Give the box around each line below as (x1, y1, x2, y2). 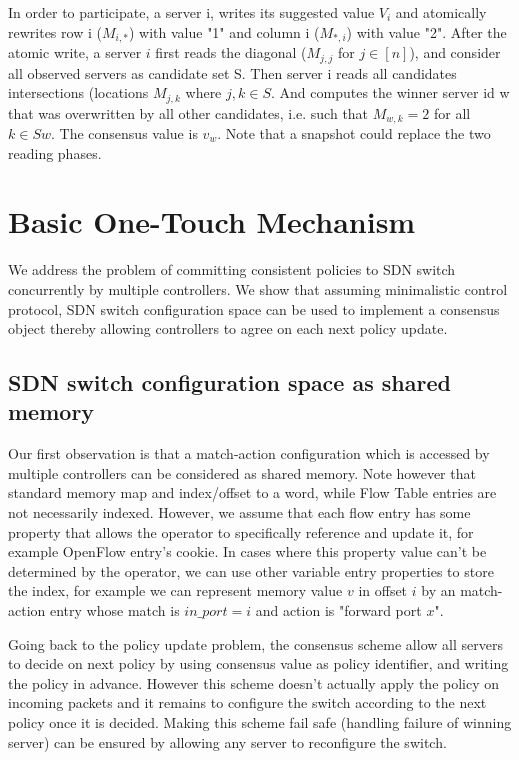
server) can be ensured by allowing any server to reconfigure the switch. (8, 731, 447, 752)
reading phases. (8, 142, 102, 163)
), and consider (409, 42, 501, 63)
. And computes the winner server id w (271, 82, 510, 103)
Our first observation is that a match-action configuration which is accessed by (8, 443, 490, 464)
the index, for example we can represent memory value (8, 580, 343, 601)
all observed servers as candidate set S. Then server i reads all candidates (8, 62, 457, 83)
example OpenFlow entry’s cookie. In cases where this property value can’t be (8, 541, 487, 562)
